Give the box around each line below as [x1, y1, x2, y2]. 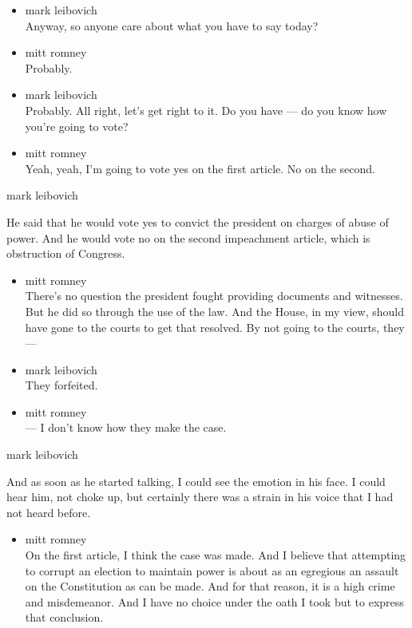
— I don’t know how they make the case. [25, 419, 227, 436]
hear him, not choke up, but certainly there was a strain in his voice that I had [6, 488, 394, 505]
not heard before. [6, 504, 91, 520]
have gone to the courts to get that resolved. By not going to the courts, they [25, 318, 405, 335]
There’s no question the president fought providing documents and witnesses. [25, 287, 403, 304]
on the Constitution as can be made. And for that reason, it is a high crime [25, 578, 395, 594]
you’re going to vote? [25, 117, 129, 134]
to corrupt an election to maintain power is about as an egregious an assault [25, 562, 399, 579]
